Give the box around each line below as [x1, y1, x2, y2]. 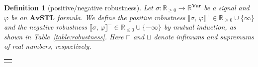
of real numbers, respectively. [4, 41, 91, 51]
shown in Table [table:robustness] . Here [4, 31, 124, 41]
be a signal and [204, 2, 250, 12]
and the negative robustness [4, 22, 87, 32]
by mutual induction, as [164, 22, 236, 32]
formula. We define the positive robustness [57, 12, 185, 22]
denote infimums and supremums [154, 31, 254, 41]
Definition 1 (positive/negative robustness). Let [4, 2, 153, 12]
